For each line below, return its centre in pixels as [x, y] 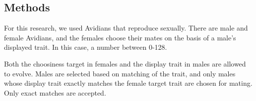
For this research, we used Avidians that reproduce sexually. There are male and [126, 28]
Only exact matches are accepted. [55, 92]
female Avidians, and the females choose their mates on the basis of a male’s [120, 37]
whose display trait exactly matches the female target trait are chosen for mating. [128, 83]
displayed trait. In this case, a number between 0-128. [86, 47]
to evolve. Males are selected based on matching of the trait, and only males [120, 73]
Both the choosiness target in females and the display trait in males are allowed [125, 63]
